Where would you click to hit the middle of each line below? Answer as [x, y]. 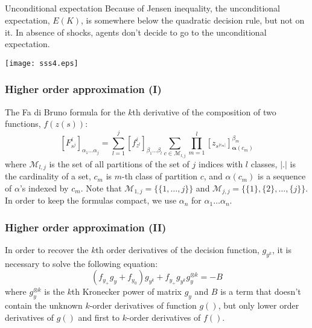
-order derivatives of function [143, 305]
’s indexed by [44, 188]
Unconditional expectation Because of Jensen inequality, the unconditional [142, 8]
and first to [99, 317]
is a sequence [282, 176]
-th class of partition [160, 176]
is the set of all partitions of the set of [119, 163]
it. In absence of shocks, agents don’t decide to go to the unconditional [136, 32]
